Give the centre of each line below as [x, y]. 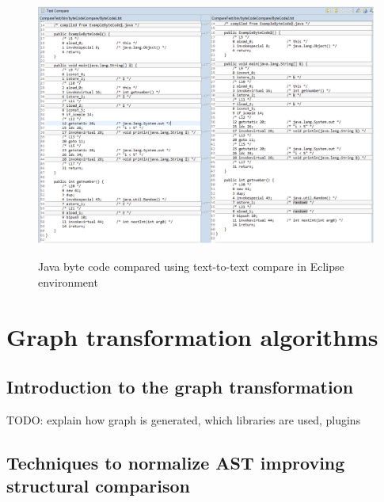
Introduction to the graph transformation [180, 387]
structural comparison [99, 486]
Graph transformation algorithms [192, 336]
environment [68, 281]
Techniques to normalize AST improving [176, 462]
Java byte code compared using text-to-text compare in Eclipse [191, 266]
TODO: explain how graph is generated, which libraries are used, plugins [184, 419]
